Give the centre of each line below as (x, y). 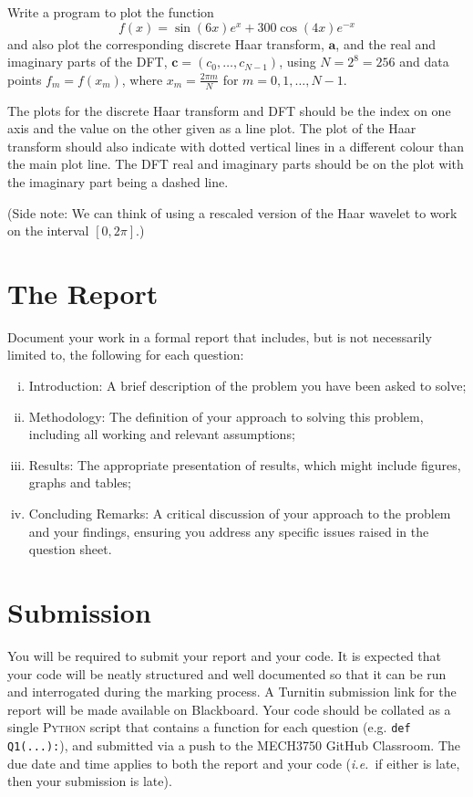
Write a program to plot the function (111, 12)
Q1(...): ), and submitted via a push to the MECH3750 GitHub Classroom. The (234, 745)
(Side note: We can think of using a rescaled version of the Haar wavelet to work (232, 212)
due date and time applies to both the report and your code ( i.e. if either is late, (234, 763)
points (25, 79)
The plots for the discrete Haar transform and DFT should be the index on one (229, 110)
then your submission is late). (90, 781)
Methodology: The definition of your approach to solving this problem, (226, 416)
